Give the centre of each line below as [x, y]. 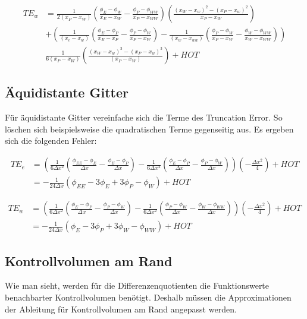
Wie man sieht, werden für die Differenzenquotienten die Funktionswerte [137, 285]
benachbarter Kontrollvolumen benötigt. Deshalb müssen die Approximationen [148, 297]
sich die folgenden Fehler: [51, 140]
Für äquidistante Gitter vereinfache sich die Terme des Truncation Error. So [144, 117]
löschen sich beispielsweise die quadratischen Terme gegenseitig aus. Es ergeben [149, 129]
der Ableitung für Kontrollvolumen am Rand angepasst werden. [121, 309]
